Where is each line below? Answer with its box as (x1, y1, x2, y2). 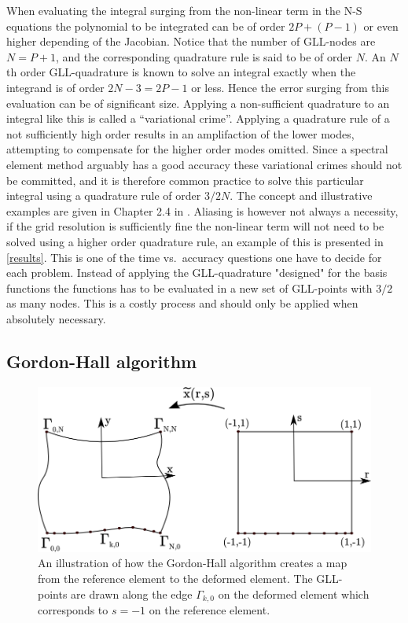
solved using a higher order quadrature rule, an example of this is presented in (6, 233, 384, 249)
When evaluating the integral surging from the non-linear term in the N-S (6, 2, 362, 18)
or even (363, 17, 399, 34)
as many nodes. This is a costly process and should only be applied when (6, 295, 358, 311)
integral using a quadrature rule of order (6, 187, 201, 204)
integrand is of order (6, 79, 105, 95)
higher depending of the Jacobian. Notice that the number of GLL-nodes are (6, 33, 376, 50)
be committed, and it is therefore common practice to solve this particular (6, 171, 364, 188)
